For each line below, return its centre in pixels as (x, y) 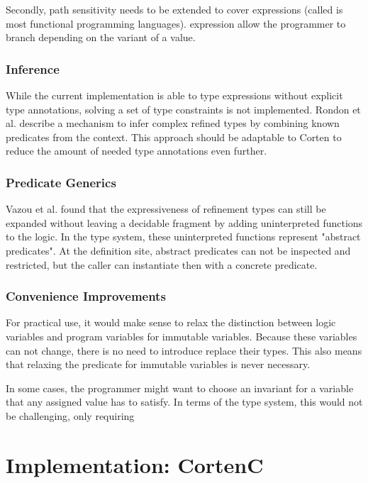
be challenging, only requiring (70, 415)
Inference (33, 68)
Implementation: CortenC (135, 464)
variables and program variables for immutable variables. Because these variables (182, 336)
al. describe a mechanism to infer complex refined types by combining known (173, 123)
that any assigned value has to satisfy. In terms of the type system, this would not (184, 402)
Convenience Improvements (86, 296)
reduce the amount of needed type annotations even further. (136, 151)
